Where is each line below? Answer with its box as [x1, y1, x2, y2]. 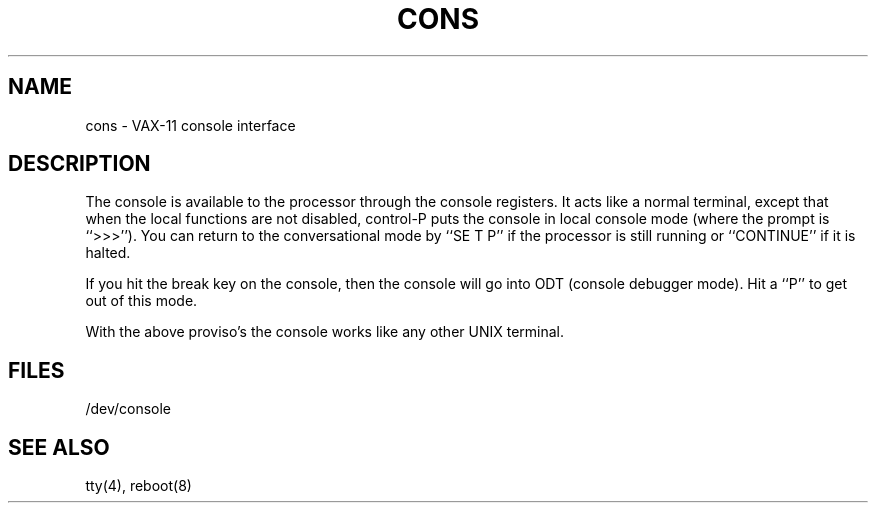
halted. [85, 244, 131, 262]
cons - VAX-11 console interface [85, 116, 296, 134]
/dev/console [85, 400, 172, 418]
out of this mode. [85, 292, 198, 310]
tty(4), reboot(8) [85, 477, 192, 495]
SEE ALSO [8, 434, 110, 460]
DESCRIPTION [8, 151, 151, 177]
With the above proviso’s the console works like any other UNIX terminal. [85, 323, 565, 341]
